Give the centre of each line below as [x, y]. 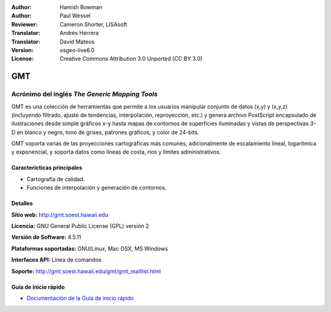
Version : [22, 50]
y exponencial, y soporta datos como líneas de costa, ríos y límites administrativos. [116, 152]
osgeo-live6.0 [77, 50]
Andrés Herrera [79, 33]
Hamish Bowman [81, 7]
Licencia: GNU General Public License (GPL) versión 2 [80, 226]
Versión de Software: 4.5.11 [46, 237]
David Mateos [77, 41]
